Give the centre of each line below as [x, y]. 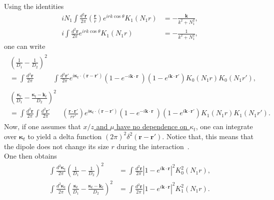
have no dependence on [152, 126]
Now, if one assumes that [42, 126]
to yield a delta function [65, 136]
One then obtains [30, 156]
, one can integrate [224, 126]
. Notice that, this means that [208, 136]
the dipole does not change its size [56, 146]
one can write [25, 46]
